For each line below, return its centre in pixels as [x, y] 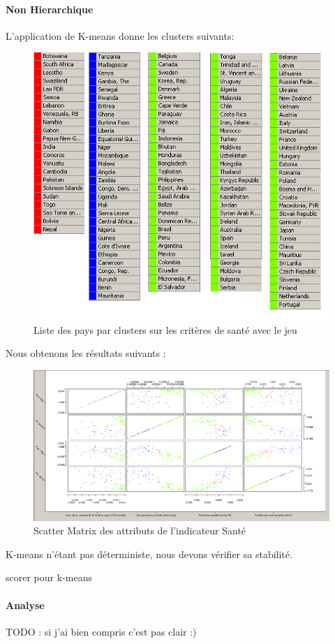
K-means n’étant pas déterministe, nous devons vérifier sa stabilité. [149, 554]
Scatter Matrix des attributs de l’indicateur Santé [140, 530]
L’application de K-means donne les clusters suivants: [120, 35]
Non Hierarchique [50, 9]
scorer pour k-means [49, 577]
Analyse [25, 605]
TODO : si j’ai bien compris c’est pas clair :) [101, 631]
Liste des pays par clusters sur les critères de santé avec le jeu [165, 329]
